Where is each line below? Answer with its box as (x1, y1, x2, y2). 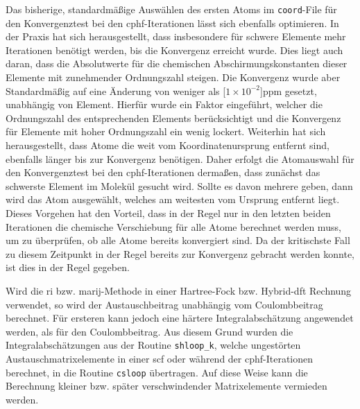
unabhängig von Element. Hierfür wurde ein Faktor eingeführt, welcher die (6, 97, 323, 112)
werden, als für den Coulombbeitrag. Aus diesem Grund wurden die (6, 324, 293, 338)
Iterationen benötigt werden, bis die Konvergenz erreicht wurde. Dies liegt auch (6, 42, 343, 57)
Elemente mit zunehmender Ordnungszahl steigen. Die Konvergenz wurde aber (6, 70, 341, 85)
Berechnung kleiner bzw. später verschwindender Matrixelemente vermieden (6, 378, 327, 393)
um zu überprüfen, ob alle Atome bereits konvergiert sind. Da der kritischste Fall (6, 233, 350, 247)
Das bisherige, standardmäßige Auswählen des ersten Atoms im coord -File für (6, 2, 337, 16)
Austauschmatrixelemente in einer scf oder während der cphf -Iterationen (6, 351, 314, 365)
